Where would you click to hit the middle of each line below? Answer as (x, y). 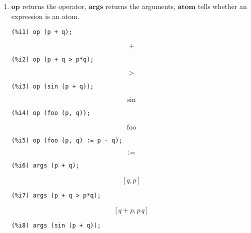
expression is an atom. (45, 16)
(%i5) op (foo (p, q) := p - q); (67, 140)
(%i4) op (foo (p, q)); (51, 113)
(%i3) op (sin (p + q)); (52, 86)
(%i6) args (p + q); (45, 166)
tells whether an (222, 6)
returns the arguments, (140, 6)
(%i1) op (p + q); (42, 32)
